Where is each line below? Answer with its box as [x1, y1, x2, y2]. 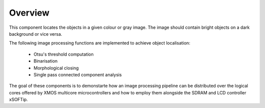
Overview [9, 7, 50, 18]
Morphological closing [33, 65, 79, 71]
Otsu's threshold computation [33, 51, 94, 57]
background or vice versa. [9, 31, 62, 37]
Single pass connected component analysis [33, 71, 122, 78]
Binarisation [33, 58, 58, 64]
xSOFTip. [9, 97, 28, 103]
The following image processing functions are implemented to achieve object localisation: [9, 40, 191, 46]
